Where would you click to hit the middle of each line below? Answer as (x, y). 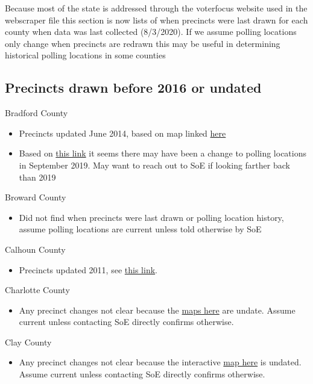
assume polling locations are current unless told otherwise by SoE (140, 229)
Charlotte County (37, 290)
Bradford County (36, 113)
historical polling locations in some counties (85, 55)
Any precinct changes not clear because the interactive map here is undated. (160, 362)
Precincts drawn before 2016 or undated (133, 88)
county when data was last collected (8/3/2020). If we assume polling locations (151, 32)
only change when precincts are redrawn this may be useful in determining (143, 43)
